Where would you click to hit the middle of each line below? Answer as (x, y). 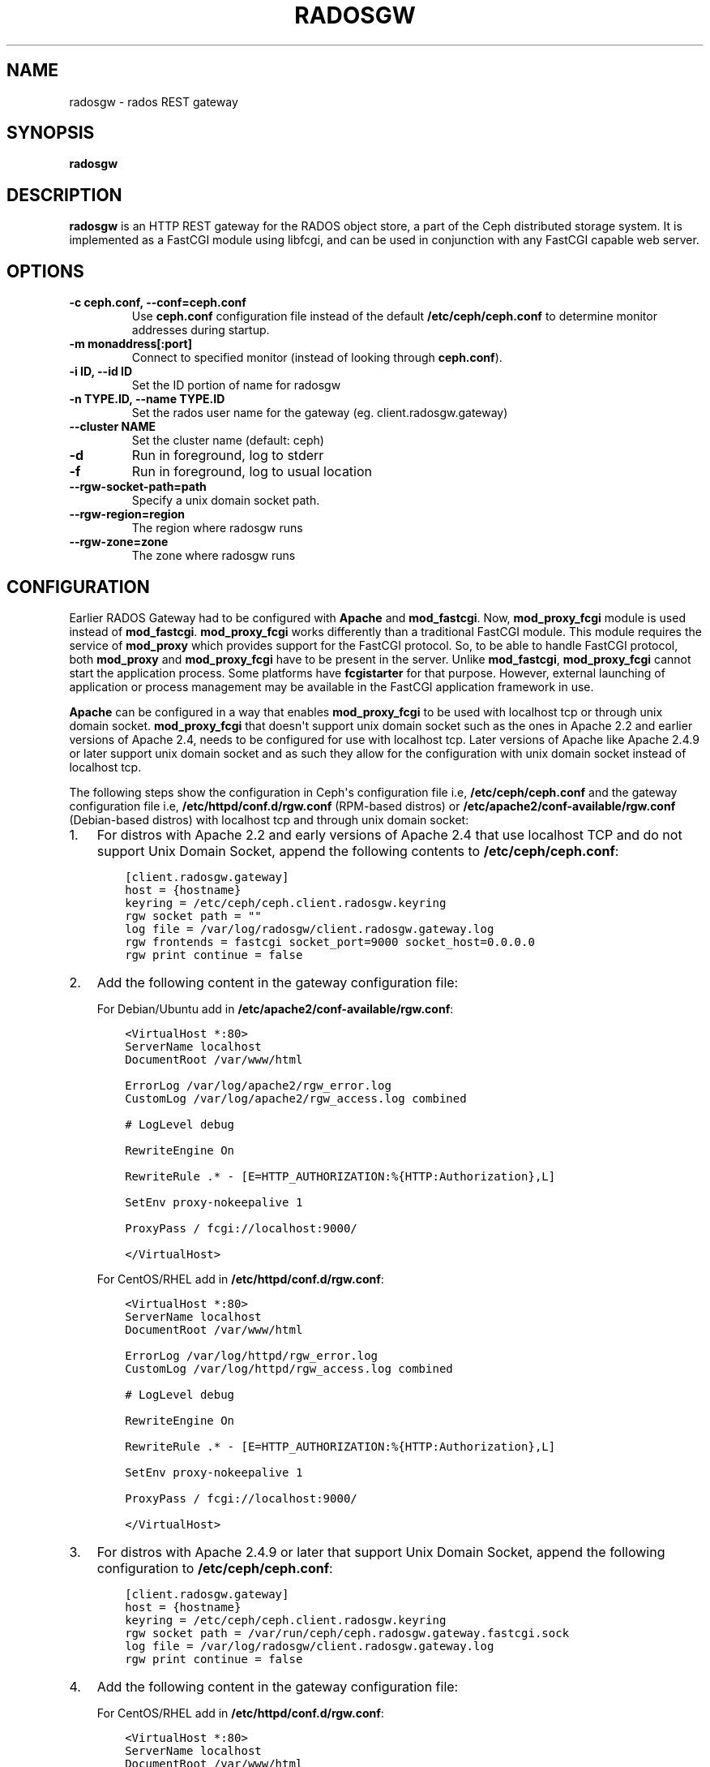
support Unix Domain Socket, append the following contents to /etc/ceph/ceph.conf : (358, 851)
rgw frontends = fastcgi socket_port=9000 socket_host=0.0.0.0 (330, 942)
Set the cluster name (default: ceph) (228, 441)
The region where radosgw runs (217, 528)
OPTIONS (45, 271)
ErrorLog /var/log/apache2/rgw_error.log (258, 1085)
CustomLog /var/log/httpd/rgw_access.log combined (289, 1368)
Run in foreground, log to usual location (252, 472)
